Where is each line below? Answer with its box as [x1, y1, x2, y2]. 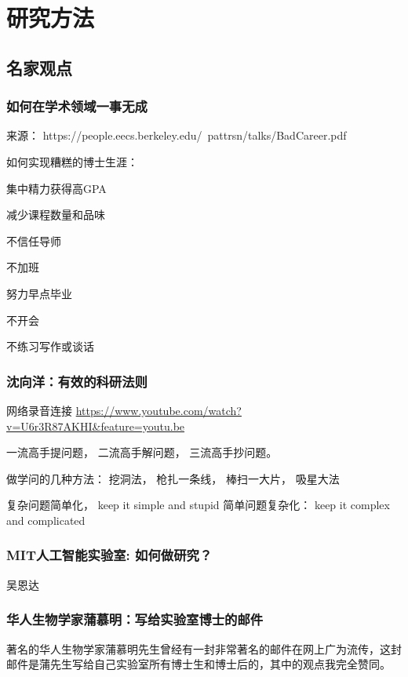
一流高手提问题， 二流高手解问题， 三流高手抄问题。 [6, 444, 278, 460]
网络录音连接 [6, 402, 72, 418]
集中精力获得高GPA [6, 180, 107, 196]
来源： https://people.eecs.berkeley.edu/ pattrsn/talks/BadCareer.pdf [6, 127, 347, 144]
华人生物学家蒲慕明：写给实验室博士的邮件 [6, 610, 264, 629]
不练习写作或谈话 [6, 338, 94, 355]
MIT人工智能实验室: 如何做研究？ [6, 545, 213, 565]
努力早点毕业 [6, 285, 72, 301]
